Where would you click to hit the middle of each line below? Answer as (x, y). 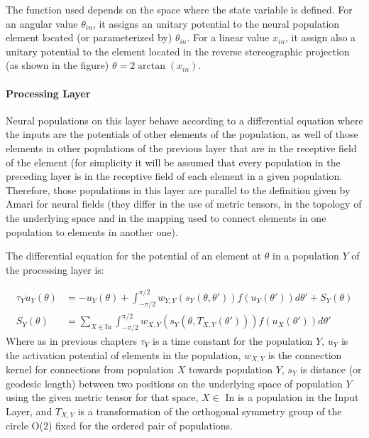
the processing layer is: (55, 269)
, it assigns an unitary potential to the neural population (216, 23)
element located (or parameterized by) (89, 37)
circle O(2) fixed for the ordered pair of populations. (119, 426)
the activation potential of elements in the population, (123, 354)
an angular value (42, 23)
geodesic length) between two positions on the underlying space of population (174, 383)
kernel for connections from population (90, 369)
